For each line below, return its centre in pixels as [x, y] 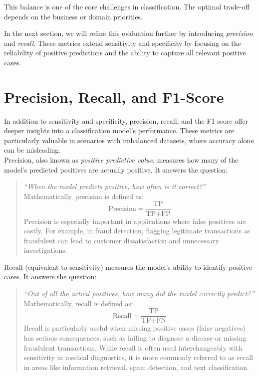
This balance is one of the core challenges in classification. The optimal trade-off [127, 6]
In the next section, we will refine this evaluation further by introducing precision [129, 33]
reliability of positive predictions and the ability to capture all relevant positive [125, 53]
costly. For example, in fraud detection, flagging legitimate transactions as [137, 231]
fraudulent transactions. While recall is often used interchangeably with [133, 347]
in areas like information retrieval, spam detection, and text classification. [136, 367]
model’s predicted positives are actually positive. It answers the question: [116, 169]
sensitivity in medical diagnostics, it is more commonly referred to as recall [138, 357]
